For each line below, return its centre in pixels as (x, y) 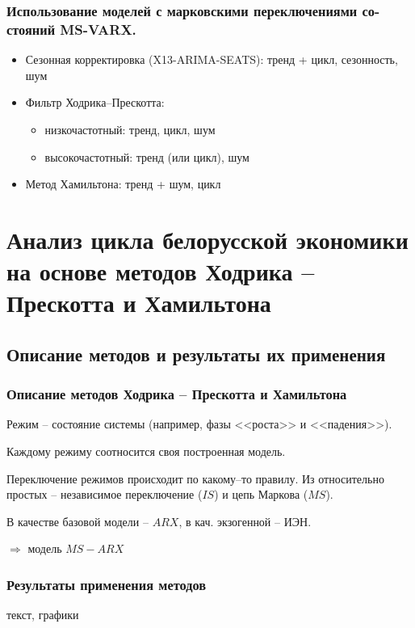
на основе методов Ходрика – (161, 271)
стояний (31, 29)
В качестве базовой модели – (78, 521)
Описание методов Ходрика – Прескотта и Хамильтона (177, 394)
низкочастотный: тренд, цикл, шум (130, 129)
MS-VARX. (98, 29)
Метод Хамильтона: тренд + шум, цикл (123, 184)
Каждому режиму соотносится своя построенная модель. (146, 451)
